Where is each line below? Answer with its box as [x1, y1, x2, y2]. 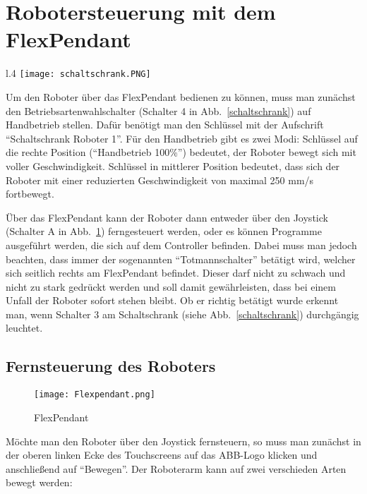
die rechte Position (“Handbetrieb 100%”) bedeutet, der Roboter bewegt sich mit [6, 145, 356, 159]
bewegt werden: [6, 475, 73, 490]
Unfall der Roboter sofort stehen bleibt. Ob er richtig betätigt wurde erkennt [6, 293, 339, 308]
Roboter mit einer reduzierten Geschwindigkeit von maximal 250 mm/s [6, 172, 314, 187]
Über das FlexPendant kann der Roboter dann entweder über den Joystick [6, 210, 328, 224]
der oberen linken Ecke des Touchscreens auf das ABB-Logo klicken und [6, 447, 318, 462]
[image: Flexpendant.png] [34, 390, 155, 400]
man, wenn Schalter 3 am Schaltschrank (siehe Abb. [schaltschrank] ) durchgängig [6, 306, 359, 321]
